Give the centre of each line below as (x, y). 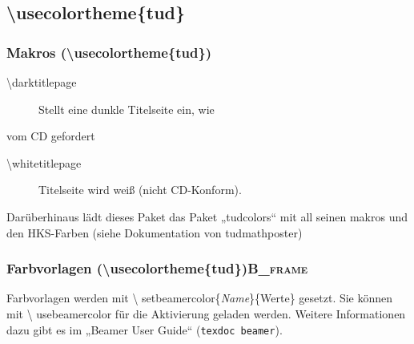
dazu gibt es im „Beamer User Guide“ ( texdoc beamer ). (145, 329)
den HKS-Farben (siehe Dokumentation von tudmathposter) (155, 232)
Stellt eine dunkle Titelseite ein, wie (127, 109)
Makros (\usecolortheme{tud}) (109, 52)
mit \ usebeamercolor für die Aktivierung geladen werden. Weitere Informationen (206, 313)
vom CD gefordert (51, 136)
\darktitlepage (42, 82)
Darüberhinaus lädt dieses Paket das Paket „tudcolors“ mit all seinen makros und (207, 216)
